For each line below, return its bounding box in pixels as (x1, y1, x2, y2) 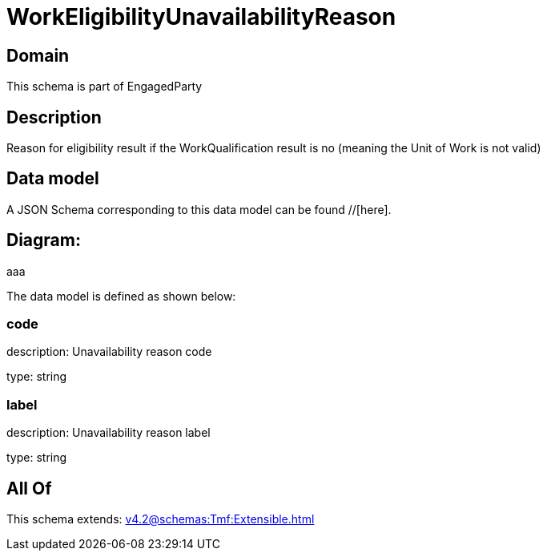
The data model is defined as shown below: (6, 289, 236, 303)
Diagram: (6, 230, 81, 251)
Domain (6, 45, 70, 66)
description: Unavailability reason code (6, 345, 212, 359)
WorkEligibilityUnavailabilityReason (6, 3, 396, 30)
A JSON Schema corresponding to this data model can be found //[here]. (6, 202, 392, 216)
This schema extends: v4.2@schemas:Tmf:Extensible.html (6, 512, 315, 527)
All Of (6, 478, 52, 498)
